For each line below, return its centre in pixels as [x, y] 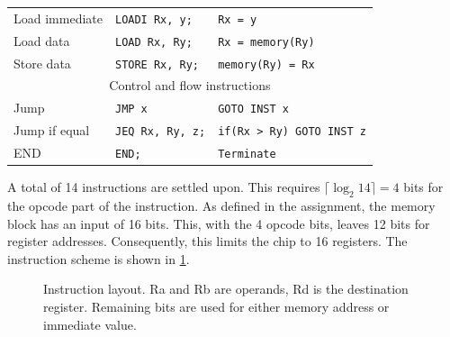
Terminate [247, 155]
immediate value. [90, 324]
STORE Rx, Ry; [157, 64]
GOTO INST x [253, 109]
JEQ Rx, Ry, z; [160, 132]
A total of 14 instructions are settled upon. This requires [164, 187]
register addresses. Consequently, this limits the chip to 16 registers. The [207, 241]
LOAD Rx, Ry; [153, 42]
